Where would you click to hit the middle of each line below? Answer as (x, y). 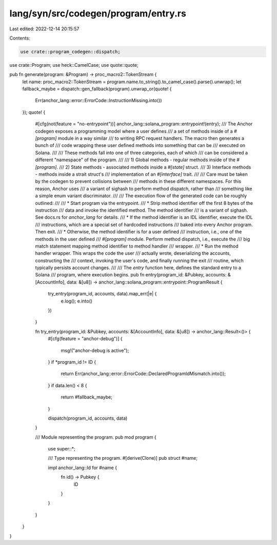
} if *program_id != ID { (72, 362)
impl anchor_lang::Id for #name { (83, 467)
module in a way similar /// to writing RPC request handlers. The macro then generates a (151, 138)
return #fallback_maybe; (87, 397)
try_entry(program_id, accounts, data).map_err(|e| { (102, 294)
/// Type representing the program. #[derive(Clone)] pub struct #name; (123, 458)
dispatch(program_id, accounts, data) (88, 418)
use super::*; (62, 449)
